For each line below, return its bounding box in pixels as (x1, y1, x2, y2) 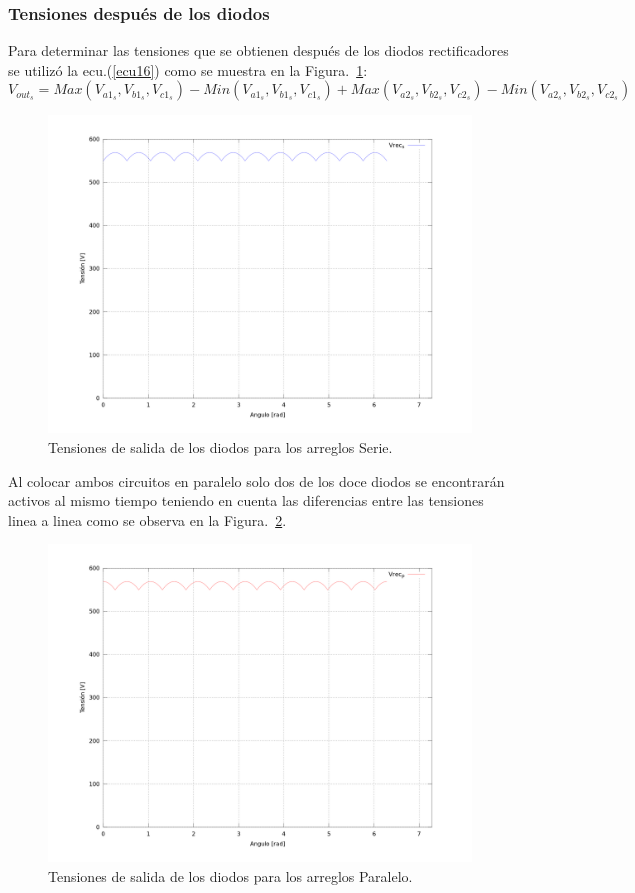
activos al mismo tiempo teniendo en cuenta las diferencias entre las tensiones (8, 490, 484, 511)
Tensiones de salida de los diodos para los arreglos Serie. (48, 437, 393, 457)
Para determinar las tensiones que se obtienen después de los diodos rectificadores (8, 40, 509, 61)
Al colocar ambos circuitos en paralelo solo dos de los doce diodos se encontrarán (8, 470, 505, 491)
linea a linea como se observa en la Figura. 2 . (8, 509, 287, 530)
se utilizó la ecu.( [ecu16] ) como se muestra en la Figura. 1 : (8, 59, 368, 80)
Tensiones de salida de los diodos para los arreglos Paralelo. (48, 865, 413, 886)
